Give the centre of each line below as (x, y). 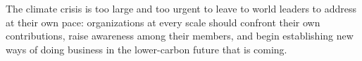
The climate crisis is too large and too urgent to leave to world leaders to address (181, 8)
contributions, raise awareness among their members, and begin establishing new (180, 36)
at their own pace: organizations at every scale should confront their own (163, 22)
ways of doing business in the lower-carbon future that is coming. (146, 49)
